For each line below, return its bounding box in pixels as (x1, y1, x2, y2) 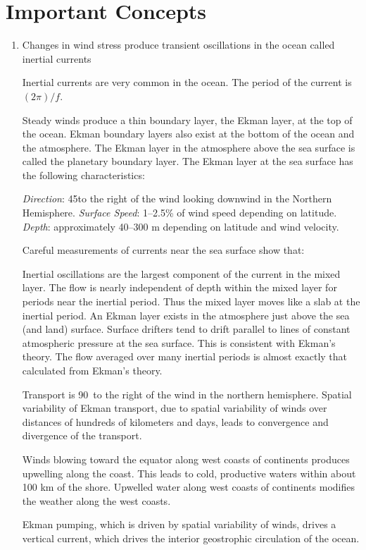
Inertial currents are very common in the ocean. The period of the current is (22, 75, 352, 90)
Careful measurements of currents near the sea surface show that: (22, 243, 305, 257)
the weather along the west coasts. (22, 493, 171, 508)
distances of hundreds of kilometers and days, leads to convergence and (22, 414, 329, 429)
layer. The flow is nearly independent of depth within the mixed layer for (22, 280, 337, 295)
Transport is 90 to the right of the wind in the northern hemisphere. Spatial (22, 386, 352, 401)
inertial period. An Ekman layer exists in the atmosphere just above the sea (22, 307, 350, 322)
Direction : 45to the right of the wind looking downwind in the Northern (22, 191, 332, 206)
